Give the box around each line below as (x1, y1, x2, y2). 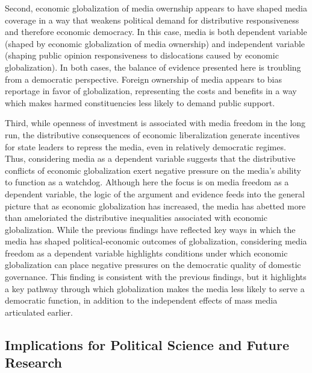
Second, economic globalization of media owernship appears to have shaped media (5, 2, 307, 14)
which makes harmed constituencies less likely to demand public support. (5, 96, 275, 109)
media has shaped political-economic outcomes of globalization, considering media (5, 235, 307, 247)
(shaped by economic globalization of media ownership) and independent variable (5, 37, 305, 49)
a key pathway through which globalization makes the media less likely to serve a (5, 282, 305, 295)
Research (5, 353, 62, 372)
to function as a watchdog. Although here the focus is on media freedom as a (5, 176, 289, 188)
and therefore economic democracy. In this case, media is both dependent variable (5, 25, 307, 38)
